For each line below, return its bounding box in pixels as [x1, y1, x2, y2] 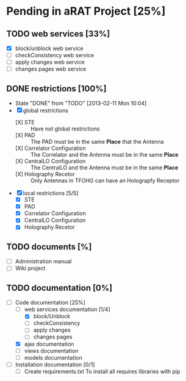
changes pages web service [15, 65, 87, 73]
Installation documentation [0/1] [15, 361, 95, 368]
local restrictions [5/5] [23, 190, 79, 197]
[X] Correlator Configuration [15, 144, 87, 152]
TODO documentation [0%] [6, 282, 113, 293]
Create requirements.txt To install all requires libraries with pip [24, 368, 181, 375]
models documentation [24, 354, 82, 361]
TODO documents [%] [6, 241, 92, 252]
